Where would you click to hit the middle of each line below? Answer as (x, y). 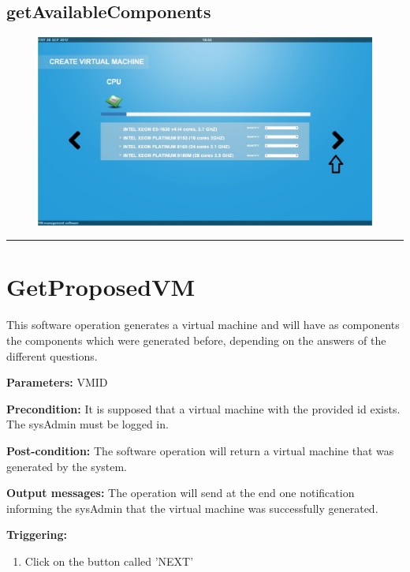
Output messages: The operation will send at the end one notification (181, 493)
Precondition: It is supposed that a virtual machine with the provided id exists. (203, 408)
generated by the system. (67, 466)
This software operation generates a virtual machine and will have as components (203, 325)
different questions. (52, 355)
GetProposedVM (101, 287)
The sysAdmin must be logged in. (88, 424)
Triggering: (37, 535)
